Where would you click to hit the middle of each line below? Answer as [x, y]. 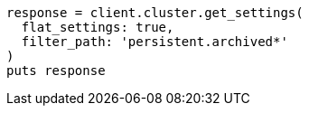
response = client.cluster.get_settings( [155, 13]
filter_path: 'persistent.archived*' [154, 42]
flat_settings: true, [98, 27]
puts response [56, 71]
